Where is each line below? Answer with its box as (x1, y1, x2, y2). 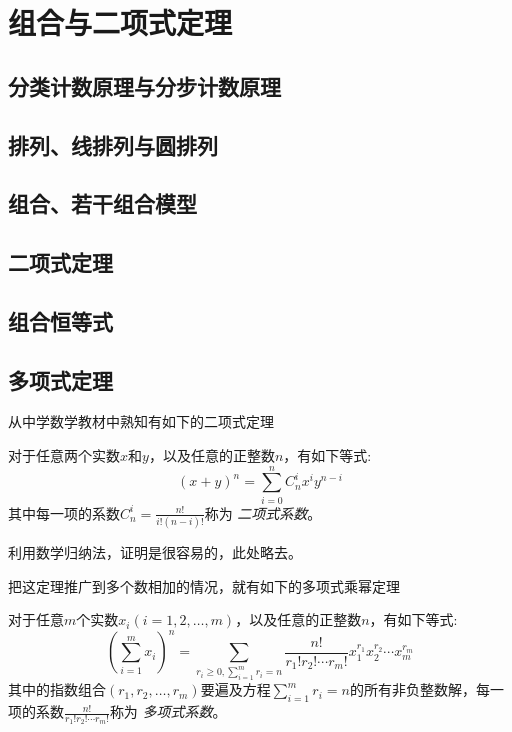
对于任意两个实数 (8, 445, 120, 466)
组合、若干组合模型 (8, 188, 197, 219)
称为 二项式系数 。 (204, 502, 322, 523)
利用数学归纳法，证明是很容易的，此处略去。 (8, 542, 302, 563)
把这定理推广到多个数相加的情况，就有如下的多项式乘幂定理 (8, 575, 400, 596)
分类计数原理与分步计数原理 (8, 70, 281, 101)
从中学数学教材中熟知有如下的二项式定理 (8, 411, 274, 432)
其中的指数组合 (8, 679, 106, 700)
